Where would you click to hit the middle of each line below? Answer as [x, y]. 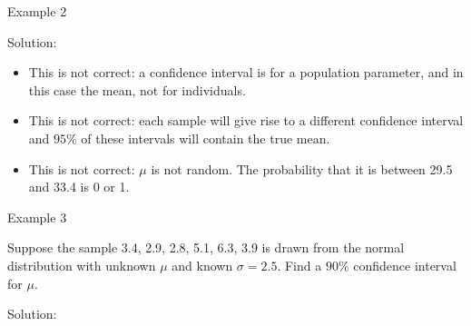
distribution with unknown [82, 265]
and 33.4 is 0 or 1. [79, 187]
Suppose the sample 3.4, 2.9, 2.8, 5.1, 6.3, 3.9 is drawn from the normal [206, 247]
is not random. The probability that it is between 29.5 [302, 168]
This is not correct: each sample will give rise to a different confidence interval [246, 120]
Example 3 [37, 217]
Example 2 [37, 11]
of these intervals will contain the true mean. [206, 138]
